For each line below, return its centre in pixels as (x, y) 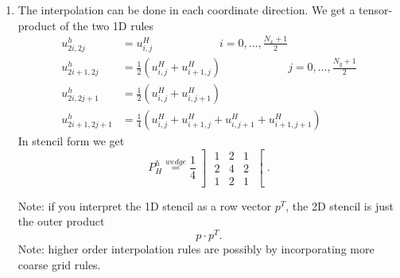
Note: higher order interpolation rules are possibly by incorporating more (196, 249)
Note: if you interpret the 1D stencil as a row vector (144, 205)
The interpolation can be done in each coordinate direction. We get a (186, 10)
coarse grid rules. (59, 264)
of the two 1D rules (107, 25)
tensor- (376, 10)
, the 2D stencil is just (340, 205)
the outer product (61, 221)
